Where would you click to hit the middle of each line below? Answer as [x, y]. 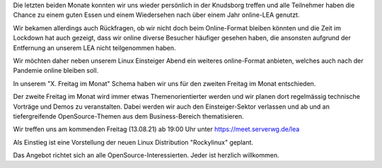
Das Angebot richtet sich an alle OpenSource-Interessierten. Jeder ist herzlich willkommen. [146, 155]
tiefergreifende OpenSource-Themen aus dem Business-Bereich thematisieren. [128, 116]
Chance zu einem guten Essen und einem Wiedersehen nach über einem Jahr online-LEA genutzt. [156, 15]
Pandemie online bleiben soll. [56, 71]
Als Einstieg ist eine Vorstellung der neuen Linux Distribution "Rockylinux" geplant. [133, 142]
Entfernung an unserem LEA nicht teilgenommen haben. [94, 48]
